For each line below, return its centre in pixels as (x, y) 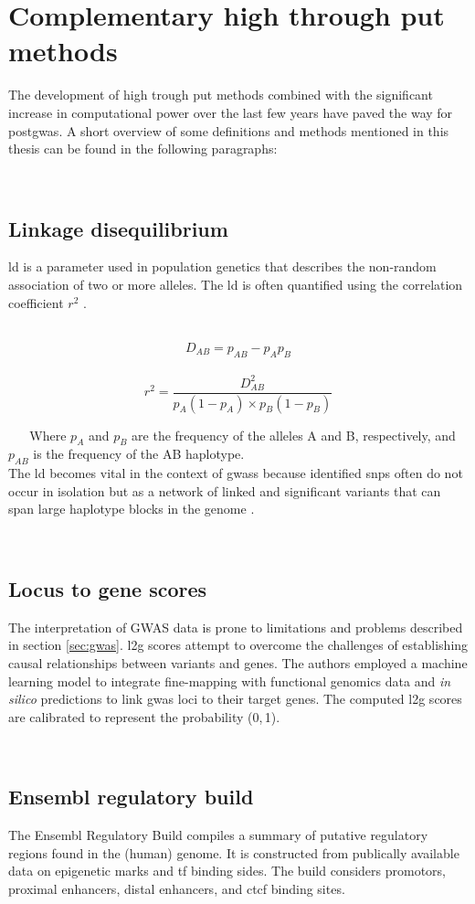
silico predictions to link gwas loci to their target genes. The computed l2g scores (235, 699)
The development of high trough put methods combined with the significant (221, 95)
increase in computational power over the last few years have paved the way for (231, 112)
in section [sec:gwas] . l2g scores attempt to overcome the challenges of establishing (238, 645)
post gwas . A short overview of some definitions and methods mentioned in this (229, 130)
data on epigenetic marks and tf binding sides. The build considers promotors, (227, 871)
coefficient (36, 302)
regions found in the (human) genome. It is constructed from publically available (234, 852)
